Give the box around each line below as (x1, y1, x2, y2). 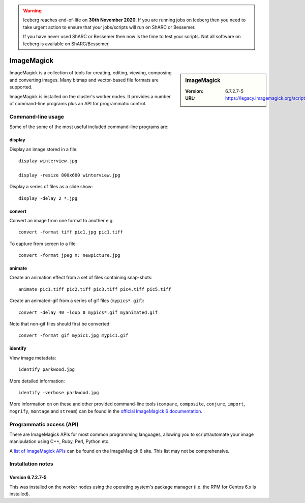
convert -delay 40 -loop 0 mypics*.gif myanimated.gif (18, 309, 158, 315)
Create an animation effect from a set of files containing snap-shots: (9, 275, 152, 281)
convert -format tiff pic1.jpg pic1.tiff (18, 229, 123, 235)
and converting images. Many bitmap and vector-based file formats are (9, 77, 159, 83)
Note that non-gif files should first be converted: (9, 321, 111, 327)
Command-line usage (9, 113, 65, 120)
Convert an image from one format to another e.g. (9, 217, 114, 223)
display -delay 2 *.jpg (18, 195, 78, 201)
